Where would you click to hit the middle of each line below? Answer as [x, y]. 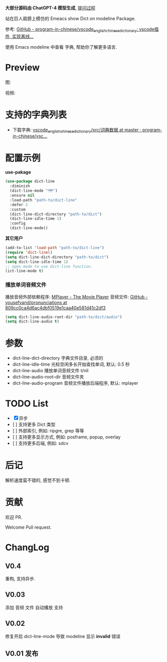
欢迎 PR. [14, 517]
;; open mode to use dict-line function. [49, 266]
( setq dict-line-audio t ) [32, 321]
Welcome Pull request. [28, 527]
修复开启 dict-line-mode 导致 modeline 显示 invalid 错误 [63, 636]
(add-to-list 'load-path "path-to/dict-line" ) [55, 248]
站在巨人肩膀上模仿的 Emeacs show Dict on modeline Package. [70, 19]
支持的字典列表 [36, 115]
